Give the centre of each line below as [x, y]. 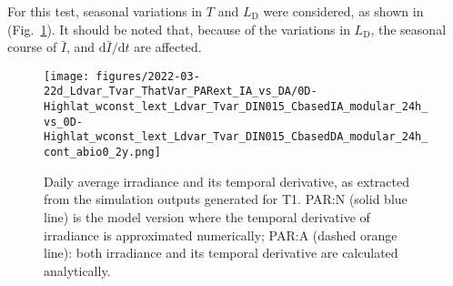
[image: [67, 76]
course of [32, 47]
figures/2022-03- [148, 76]
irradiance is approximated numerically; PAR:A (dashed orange [221, 235]
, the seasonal [408, 29]
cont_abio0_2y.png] [102, 153]
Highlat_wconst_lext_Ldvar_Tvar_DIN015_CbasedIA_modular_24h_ [236, 107]
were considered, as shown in [343, 11]
